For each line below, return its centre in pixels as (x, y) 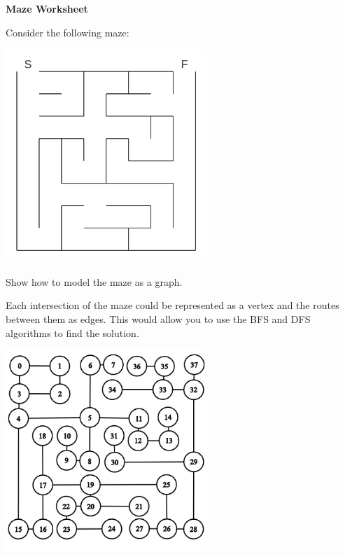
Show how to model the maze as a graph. (94, 281)
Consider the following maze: (68, 32)
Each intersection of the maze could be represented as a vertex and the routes (172, 305)
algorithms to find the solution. (72, 332)
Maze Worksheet (47, 8)
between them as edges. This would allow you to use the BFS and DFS (158, 318)
